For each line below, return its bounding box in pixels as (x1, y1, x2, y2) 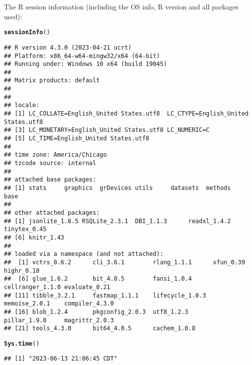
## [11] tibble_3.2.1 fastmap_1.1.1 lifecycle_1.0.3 (4, 292, 206, 299)
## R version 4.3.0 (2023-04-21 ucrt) (4, 44, 132, 51)
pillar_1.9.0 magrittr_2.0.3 (4, 316, 114, 324)
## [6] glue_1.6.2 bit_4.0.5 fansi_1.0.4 (4, 275, 192, 283)
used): (4, 11, 22, 21)
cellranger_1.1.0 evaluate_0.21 (4, 283, 110, 291)
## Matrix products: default (4, 77, 100, 84)
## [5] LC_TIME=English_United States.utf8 (4, 135, 150, 142)
